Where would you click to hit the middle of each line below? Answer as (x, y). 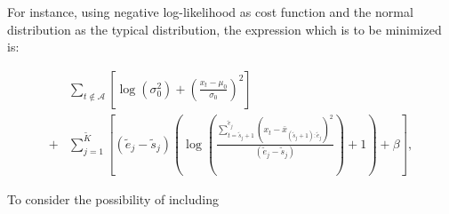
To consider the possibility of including (113, 198)
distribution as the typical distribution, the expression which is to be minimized (224, 29)
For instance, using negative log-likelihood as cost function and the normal (210, 12)
